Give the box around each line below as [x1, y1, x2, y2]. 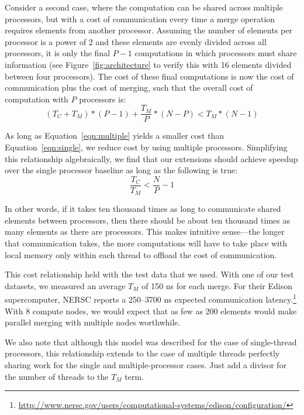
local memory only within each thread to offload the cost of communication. [5, 248, 277, 260]
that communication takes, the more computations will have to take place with [5, 237, 288, 249]
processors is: [79, 92, 126, 105]
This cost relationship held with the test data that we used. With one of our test [5, 268, 294, 280]
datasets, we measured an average [5, 279, 126, 291]
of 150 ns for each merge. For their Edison [141, 279, 292, 291]
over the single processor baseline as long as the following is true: [5, 164, 238, 176]
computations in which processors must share [134, 47, 297, 59]
